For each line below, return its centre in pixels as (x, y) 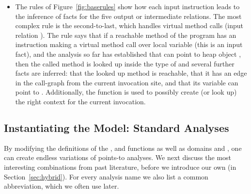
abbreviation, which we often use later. (62, 186)
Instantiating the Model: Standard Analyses (117, 127)
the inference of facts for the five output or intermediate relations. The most (128, 16)
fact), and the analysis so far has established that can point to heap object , (128, 54)
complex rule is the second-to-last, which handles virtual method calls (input (129, 25)
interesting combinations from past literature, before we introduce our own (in (120, 167)
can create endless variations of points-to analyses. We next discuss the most (118, 157)
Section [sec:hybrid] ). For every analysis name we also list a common (106, 176)
